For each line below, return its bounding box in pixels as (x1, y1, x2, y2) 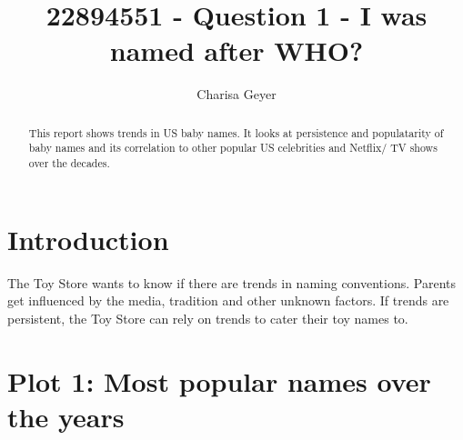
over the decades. (28, 155, 110, 171)
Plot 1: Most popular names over (7, 362, 431, 399)
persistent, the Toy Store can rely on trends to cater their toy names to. (7, 308, 408, 327)
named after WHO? (109, 32, 364, 69)
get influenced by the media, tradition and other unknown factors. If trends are (7, 291, 449, 310)
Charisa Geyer (196, 85, 277, 104)
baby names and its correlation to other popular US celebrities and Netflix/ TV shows (28, 140, 438, 155)
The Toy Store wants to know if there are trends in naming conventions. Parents (7, 273, 457, 292)
